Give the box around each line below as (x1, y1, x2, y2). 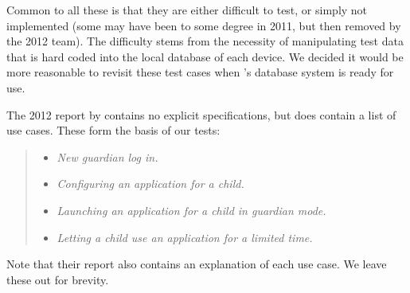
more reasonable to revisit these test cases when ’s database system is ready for (6, 64, 394, 80)
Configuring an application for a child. (57, 175, 244, 192)
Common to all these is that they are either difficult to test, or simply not (6, 2, 368, 18)
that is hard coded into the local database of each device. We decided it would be (6, 48, 404, 64)
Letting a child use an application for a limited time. (57, 229, 313, 245)
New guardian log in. (57, 148, 158, 165)
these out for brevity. (6, 271, 109, 287)
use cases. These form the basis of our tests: (6, 122, 221, 139)
